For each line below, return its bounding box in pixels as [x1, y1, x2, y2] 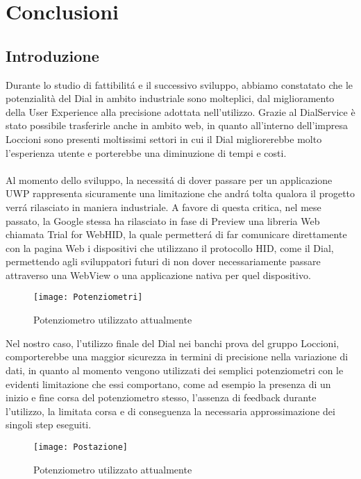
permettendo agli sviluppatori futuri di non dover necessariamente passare [6, 254, 321, 269]
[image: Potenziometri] [33, 292, 143, 303]
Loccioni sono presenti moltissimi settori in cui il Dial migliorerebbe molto [6, 131, 322, 146]
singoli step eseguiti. [6, 417, 92, 432]
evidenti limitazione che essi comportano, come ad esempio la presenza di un [6, 376, 331, 391]
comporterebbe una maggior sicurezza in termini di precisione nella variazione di [6, 349, 349, 364]
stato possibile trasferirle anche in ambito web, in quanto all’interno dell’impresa [6, 118, 348, 133]
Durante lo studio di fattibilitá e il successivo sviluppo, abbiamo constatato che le [6, 77, 353, 92]
